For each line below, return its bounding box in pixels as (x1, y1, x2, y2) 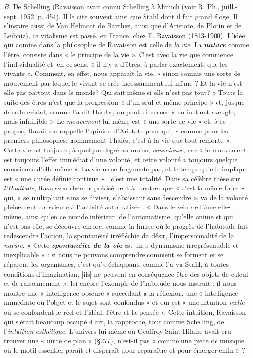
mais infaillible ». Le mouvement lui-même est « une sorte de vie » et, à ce (4, 116, 226, 126)
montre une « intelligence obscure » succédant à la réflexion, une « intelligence (4, 287, 238, 298)
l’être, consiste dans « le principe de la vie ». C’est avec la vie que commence (4, 49, 233, 59)
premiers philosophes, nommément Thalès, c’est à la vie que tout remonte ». (4, 135, 231, 145)
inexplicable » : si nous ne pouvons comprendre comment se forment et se (4, 249, 224, 260)
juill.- (221, 1, 237, 11)
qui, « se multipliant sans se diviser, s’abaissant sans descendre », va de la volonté (4, 192, 248, 202)
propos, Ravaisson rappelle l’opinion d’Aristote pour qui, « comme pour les (4, 125, 228, 135)
